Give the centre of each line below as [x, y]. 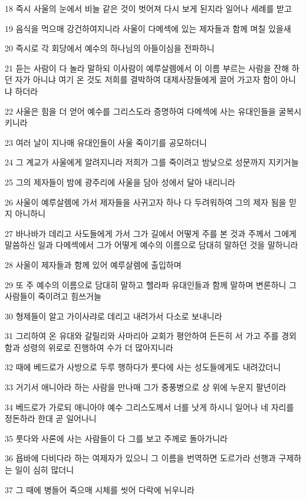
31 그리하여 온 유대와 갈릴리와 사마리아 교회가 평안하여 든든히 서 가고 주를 [142, 336]
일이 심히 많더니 [45, 470]
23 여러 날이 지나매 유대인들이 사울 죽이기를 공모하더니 [106, 142]
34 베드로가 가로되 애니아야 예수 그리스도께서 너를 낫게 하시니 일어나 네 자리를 [149, 407]
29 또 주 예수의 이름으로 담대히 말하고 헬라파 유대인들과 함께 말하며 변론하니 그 [151, 284]
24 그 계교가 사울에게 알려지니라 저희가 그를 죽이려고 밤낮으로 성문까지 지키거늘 [152, 162]
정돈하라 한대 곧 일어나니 [51, 418]
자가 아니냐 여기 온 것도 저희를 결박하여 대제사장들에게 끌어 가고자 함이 [147, 79]
